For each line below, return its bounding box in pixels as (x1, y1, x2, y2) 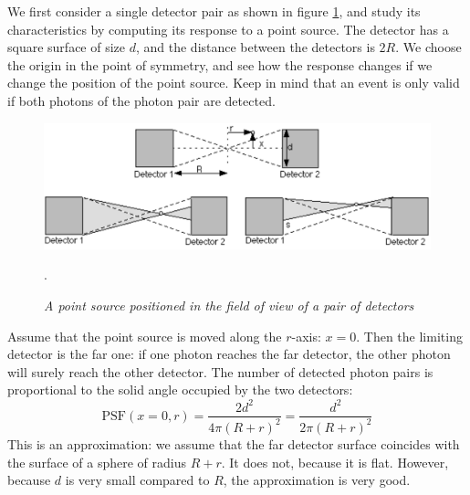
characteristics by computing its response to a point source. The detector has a (7, 19, 449, 38)
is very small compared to (65, 470, 210, 490)
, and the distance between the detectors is (135, 37, 375, 57)
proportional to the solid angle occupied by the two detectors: (7, 380, 353, 399)
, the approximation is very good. (223, 470, 411, 490)
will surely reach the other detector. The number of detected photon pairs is (7, 362, 433, 381)
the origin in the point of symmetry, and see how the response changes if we (7, 55, 433, 74)
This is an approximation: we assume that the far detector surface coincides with (7, 434, 460, 453)
